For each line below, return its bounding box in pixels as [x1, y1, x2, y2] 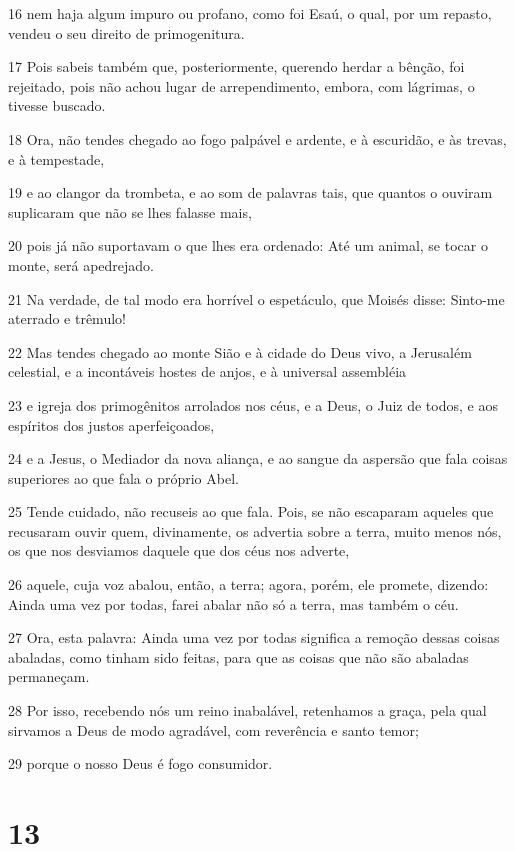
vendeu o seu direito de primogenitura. [8, 22, 245, 43]
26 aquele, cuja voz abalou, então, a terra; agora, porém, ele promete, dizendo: [8, 574, 489, 595]
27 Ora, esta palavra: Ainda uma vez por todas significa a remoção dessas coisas [8, 627, 500, 648]
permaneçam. [8, 666, 90, 687]
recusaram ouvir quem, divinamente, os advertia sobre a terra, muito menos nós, [8, 520, 502, 541]
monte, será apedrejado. [8, 254, 154, 275]
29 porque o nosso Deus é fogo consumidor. [8, 753, 273, 774]
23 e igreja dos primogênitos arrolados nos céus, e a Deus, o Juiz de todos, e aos [8, 394, 498, 415]
